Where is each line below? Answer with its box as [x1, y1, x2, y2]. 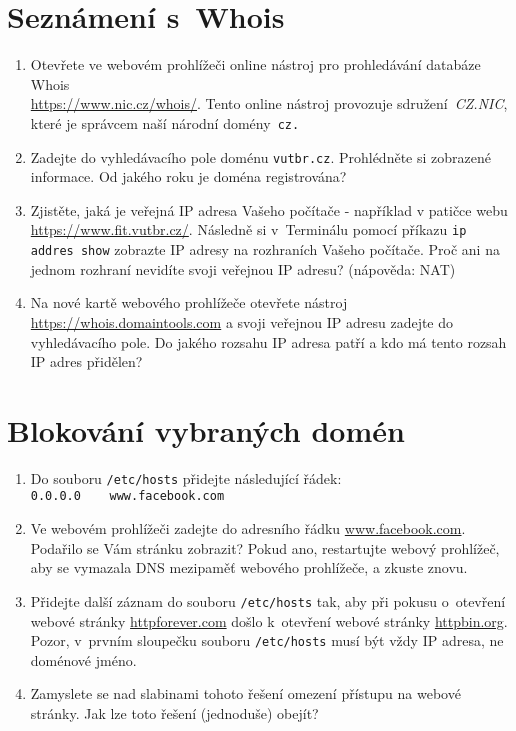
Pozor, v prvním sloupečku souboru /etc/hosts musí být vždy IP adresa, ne [30, 630, 504, 651]
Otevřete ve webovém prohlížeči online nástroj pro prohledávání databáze [30, 54, 481, 75]
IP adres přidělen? [30, 351, 143, 372]
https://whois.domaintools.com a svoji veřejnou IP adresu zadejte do [30, 311, 454, 332]
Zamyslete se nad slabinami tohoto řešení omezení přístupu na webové [30, 683, 461, 704]
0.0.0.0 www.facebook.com [30, 489, 225, 504]
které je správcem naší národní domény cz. [30, 112, 300, 133]
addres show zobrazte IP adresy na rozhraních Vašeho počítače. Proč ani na [30, 239, 500, 260]
